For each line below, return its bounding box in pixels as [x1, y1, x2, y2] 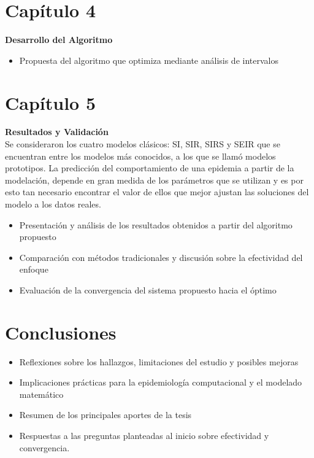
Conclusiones [5, 319, 117, 344]
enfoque [19, 263, 48, 276]
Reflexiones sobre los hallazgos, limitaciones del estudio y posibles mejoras [19, 355, 299, 368]
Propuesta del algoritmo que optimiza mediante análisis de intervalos [19, 53, 278, 66]
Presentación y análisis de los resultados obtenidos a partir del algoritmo [19, 218, 293, 231]
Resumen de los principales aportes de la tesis [19, 408, 192, 421]
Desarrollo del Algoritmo [5, 33, 113, 46]
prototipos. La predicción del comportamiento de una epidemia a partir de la [5, 161, 294, 174]
